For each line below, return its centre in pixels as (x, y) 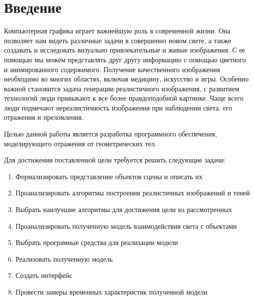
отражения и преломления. (44, 117)
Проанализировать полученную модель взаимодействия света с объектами (126, 226)
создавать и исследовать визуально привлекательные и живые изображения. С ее (125, 50)
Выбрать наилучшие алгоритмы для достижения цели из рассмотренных (124, 209)
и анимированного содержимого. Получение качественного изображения (112, 69)
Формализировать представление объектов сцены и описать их (109, 176)
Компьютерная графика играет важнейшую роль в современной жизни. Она (117, 31)
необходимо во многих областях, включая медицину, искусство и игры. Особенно (127, 79)
